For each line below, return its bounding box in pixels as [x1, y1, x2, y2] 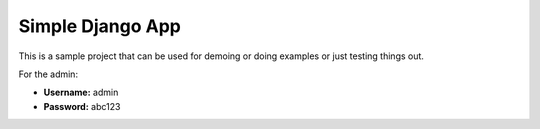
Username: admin [43, 86, 119, 99]
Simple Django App [18, 15, 182, 37]
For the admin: [18, 68, 79, 80]
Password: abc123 [43, 100, 121, 112]
